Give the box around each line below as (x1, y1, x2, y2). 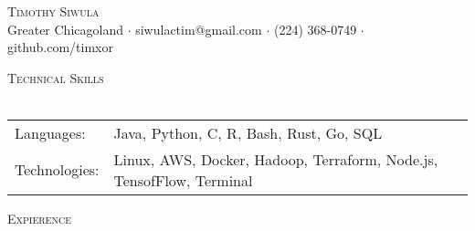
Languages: (15, 121, 86, 143)
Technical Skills (7, 68, 104, 87)
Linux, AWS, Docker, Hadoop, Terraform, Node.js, (113, 148, 438, 170)
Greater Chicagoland (7, 19, 123, 38)
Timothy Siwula (7, 2, 100, 20)
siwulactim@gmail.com (135, 19, 262, 38)
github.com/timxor (7, 37, 113, 57)
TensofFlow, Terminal (113, 169, 253, 191)
